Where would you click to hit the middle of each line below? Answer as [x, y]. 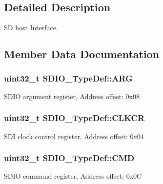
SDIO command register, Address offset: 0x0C [73, 176]
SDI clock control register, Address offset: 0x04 [74, 136]
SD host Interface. [31, 28]
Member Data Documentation [82, 54]
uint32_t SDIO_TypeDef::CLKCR [74, 118]
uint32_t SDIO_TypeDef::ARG [68, 78]
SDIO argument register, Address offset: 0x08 [72, 96]
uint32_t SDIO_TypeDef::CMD [69, 158]
